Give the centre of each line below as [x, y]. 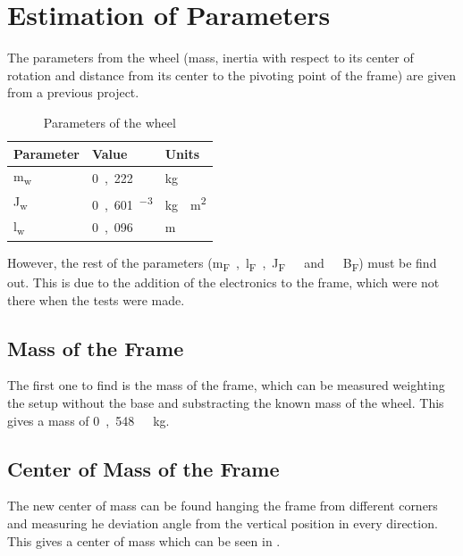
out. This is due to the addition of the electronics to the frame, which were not [223, 282]
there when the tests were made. [96, 299]
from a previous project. [73, 92]
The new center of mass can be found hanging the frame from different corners [223, 506]
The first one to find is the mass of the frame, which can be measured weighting [226, 385]
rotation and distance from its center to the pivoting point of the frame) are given [232, 75]
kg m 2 [185, 203]
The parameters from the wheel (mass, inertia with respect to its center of [210, 58]
